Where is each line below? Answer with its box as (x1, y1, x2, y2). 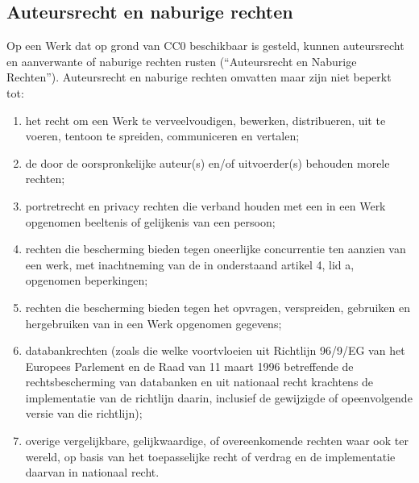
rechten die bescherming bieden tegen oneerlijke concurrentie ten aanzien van (25, 240, 406, 257)
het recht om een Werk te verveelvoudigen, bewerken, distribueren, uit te (25, 111, 386, 128)
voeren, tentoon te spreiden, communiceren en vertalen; (25, 127, 300, 144)
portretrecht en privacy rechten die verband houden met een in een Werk (25, 197, 386, 214)
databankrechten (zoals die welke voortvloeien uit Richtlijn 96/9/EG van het (25, 342, 405, 359)
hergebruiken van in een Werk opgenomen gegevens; (25, 314, 282, 331)
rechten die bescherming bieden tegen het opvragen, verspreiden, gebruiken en (25, 298, 410, 315)
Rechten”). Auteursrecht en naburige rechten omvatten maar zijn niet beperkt (6, 69, 392, 85)
